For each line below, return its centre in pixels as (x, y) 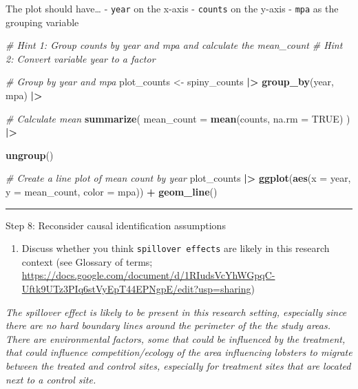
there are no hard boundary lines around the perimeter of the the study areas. (168, 325)
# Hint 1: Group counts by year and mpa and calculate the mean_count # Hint (174, 45)
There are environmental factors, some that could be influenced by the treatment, (176, 338)
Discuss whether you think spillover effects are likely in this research (176, 248)
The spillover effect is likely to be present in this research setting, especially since (176, 312)
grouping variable (42, 22)
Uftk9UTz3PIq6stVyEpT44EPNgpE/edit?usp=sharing (136, 289)
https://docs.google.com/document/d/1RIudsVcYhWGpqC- (148, 275)
